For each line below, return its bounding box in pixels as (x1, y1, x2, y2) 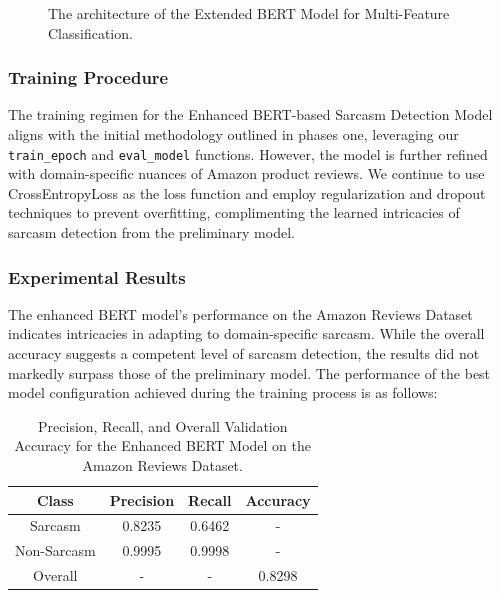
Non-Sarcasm (15, 540, 96, 561)
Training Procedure (8, 65, 169, 90)
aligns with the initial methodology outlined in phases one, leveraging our (8, 124, 459, 144)
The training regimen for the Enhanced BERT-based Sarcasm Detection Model (8, 104, 493, 125)
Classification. (48, 22, 133, 43)
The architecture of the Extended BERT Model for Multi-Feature (48, 3, 450, 23)
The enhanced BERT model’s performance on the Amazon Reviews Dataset (8, 303, 473, 324)
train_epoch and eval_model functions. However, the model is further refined (8, 143, 488, 164)
